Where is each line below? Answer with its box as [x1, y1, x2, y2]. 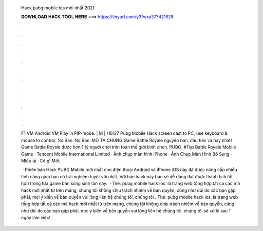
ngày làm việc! [21, 215, 51, 221]
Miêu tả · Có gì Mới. [21, 158, 60, 164]
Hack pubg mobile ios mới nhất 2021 [21, 5, 94, 11]
